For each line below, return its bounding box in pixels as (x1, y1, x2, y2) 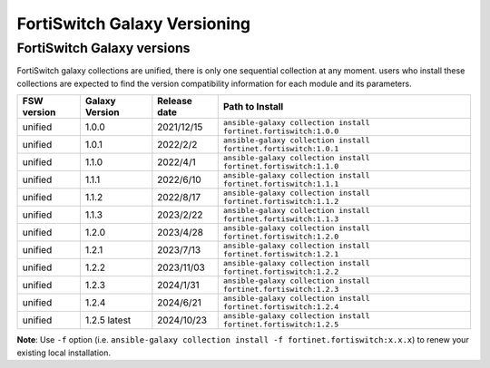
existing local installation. (16, 347, 112, 358)
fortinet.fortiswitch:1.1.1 (222, 179, 339, 189)
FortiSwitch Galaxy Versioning (16, 14, 251, 34)
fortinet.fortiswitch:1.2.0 (222, 232, 339, 242)
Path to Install (222, 101, 284, 113)
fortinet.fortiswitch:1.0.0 (222, 127, 339, 136)
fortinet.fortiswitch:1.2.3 (222, 285, 339, 295)
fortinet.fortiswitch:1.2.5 (222, 320, 339, 330)
